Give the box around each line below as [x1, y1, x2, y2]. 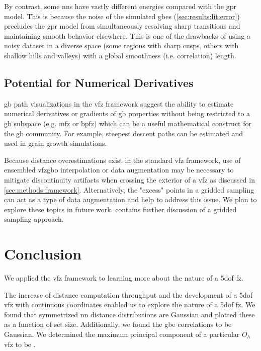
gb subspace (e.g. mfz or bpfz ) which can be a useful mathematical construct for [4, 118, 251, 128]
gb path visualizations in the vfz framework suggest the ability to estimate [4, 98, 234, 109]
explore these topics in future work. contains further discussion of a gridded [4, 204, 237, 214]
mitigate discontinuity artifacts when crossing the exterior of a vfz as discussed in [4, 174, 255, 185]
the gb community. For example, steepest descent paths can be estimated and [4, 128, 243, 138]
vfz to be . [4, 338, 36, 349]
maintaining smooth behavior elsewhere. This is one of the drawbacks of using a [4, 30, 250, 41]
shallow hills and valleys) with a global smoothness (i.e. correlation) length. [4, 50, 236, 60]
